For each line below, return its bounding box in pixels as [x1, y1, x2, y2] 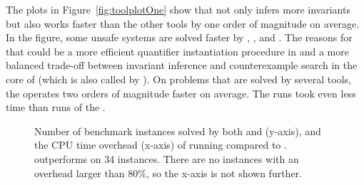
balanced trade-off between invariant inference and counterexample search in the [6, 58, 358, 73]
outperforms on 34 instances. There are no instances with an [34, 151, 299, 166]
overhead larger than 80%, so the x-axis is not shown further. [34, 165, 303, 180]
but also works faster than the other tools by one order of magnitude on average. [6, 16, 360, 31]
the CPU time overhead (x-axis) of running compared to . [34, 137, 287, 152]
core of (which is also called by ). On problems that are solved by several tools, [6, 71, 351, 86]
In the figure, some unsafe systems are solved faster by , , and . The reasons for [6, 30, 353, 45]
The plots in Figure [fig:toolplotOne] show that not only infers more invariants [6, 2, 350, 16]
